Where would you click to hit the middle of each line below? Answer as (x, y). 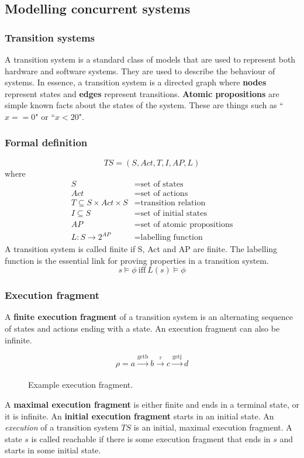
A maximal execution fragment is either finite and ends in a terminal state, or (152, 404)
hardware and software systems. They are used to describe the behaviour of (140, 70)
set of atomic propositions (187, 224)
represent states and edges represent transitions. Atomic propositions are (142, 93)
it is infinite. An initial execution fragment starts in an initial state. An (139, 416)
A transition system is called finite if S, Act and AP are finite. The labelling (141, 249)
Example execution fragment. (81, 385)
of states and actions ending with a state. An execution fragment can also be (142, 328)
